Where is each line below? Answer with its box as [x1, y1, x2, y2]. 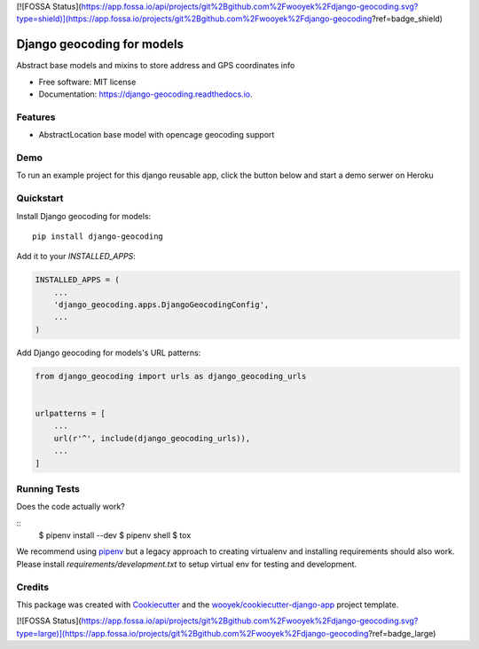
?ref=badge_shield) [371, 13, 444, 24]
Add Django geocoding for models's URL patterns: [16, 347, 201, 358]
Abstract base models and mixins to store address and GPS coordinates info [16, 60, 295, 71]
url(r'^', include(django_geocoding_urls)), [53, 433, 251, 443]
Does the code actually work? [16, 502, 126, 512]
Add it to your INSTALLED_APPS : [16, 251, 137, 262]
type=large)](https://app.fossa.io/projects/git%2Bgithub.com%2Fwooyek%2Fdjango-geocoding [16, 628, 369, 638]
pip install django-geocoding [32, 231, 164, 241]
